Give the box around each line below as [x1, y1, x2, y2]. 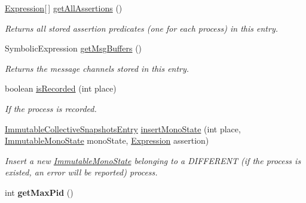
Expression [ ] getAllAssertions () [5, 2, 123, 14]
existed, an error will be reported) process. [5, 166, 158, 178]
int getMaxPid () [5, 186, 74, 198]
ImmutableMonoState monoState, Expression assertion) [5, 134, 209, 147]
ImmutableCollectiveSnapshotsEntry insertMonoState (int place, [5, 122, 241, 135]
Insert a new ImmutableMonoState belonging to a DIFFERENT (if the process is [5, 154, 301, 166]
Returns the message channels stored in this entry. [5, 62, 189, 74]
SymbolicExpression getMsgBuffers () [5, 42, 142, 54]
